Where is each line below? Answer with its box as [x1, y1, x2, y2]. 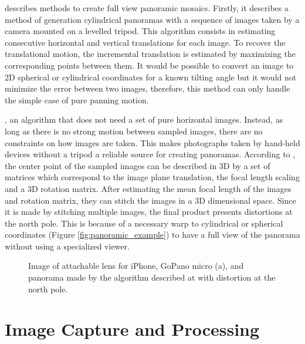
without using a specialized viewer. [5, 240, 130, 252]
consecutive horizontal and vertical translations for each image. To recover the [5, 36, 286, 48]
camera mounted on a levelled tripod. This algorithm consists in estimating [5, 25, 276, 37]
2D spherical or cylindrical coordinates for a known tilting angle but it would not [5, 70, 297, 83]
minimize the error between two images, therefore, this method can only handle [5, 82, 290, 95]
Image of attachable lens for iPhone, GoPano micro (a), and [28, 259, 244, 272]
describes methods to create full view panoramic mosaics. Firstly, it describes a [5, 2, 289, 14]
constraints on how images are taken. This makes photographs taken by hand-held [5, 136, 300, 149]
